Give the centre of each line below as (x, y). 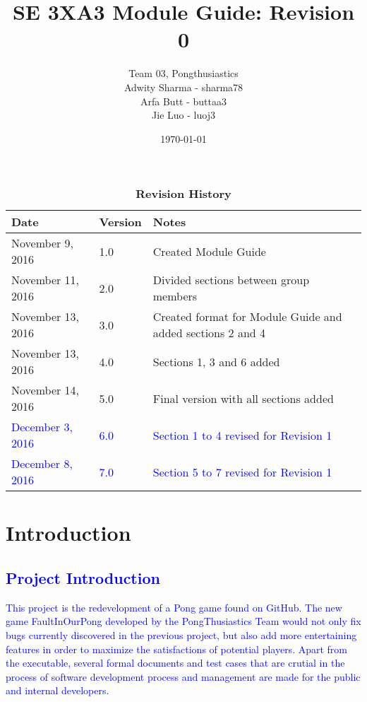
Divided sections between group (231, 280)
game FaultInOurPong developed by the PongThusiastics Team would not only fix (183, 621)
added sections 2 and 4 (209, 333)
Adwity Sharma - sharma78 (183, 87)
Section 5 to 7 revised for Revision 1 (242, 472)
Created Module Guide (209, 251)
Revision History (183, 194)
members (175, 296)
